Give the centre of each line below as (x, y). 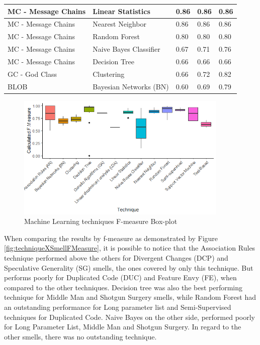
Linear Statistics (121, 11)
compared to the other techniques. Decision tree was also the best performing (123, 287)
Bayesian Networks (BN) (131, 86)
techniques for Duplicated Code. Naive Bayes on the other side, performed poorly (129, 317)
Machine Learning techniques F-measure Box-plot (101, 221)
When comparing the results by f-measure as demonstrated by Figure (111, 238)
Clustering (109, 74)
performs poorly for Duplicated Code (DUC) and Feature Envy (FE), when (120, 277)
